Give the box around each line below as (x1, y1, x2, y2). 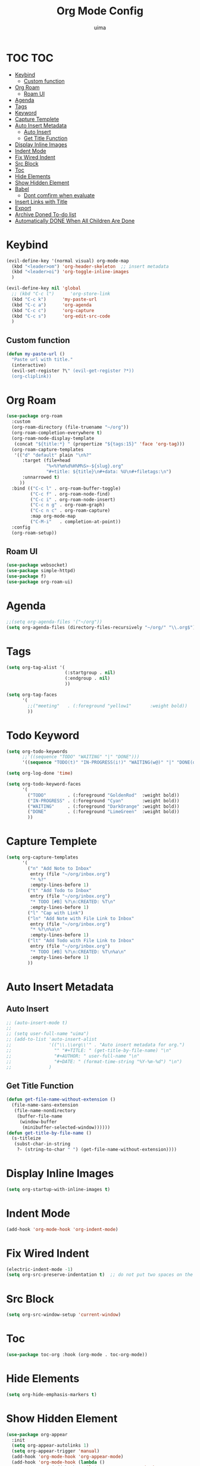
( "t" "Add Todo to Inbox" (27, 888, 92, 894)
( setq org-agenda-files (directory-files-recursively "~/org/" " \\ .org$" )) (6, 624, 198, 630)
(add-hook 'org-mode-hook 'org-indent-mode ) (6, 1226, 118, 1232)
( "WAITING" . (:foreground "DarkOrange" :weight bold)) (27, 803, 180, 810)
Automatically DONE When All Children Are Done (14, 217, 135, 224)
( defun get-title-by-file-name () (6, 1130, 92, 1136)
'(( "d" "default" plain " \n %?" (14, 452, 92, 458)
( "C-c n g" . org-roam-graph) (30, 502, 105, 508)
